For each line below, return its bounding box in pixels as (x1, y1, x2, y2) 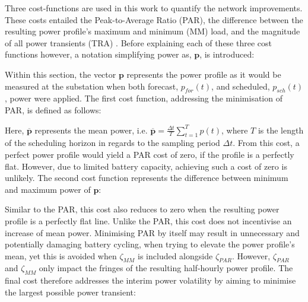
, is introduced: (199, 48, 255, 61)
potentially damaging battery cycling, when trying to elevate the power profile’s (5, 238, 295, 250)
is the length (258, 123, 304, 136)
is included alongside (138, 249, 213, 262)
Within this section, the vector (5, 68, 116, 80)
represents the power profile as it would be (126, 68, 281, 80)
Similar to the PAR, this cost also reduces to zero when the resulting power (5, 203, 280, 215)
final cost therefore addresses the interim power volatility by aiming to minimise (5, 274, 296, 287)
